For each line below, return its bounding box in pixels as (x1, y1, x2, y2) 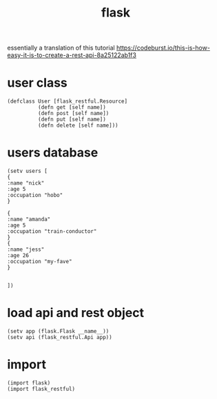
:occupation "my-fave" (7, 258, 72, 265)
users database (7, 145, 99, 161)
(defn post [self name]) (37, 110, 110, 117)
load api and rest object (7, 305, 145, 321)
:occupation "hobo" (7, 192, 63, 199)
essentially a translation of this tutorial (7, 43, 115, 52)
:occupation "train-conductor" (7, 228, 97, 235)
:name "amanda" (7, 216, 51, 223)
